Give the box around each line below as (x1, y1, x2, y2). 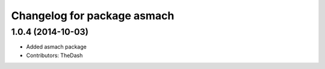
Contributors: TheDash (26, 52, 83, 59)
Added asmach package (26, 43, 87, 50)
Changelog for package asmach (11, 9, 175, 22)
